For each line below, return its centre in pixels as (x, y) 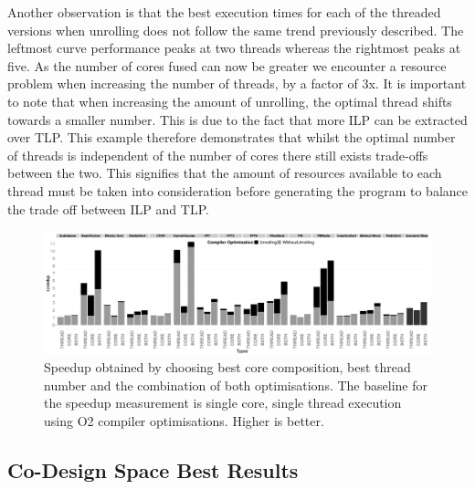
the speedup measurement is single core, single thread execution (223, 403)
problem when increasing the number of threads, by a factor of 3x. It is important (237, 83)
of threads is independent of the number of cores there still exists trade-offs (218, 155)
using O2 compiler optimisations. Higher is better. (184, 420)
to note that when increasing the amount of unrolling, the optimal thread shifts (230, 101)
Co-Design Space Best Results (153, 469)
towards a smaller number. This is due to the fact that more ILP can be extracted (237, 119)
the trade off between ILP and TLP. (108, 208)
